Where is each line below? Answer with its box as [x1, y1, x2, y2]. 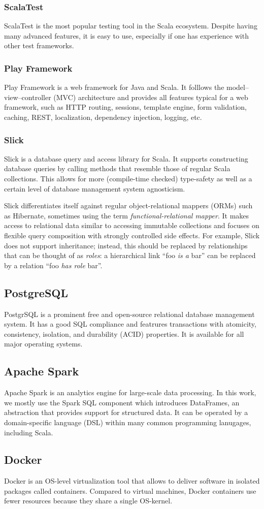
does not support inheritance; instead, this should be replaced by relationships [4, 240, 248, 250]
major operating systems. [4, 338, 83, 349]
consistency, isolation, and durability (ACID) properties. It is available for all [4, 328, 244, 339]
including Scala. [4, 427, 53, 437]
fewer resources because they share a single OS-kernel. [4, 495, 173, 506]
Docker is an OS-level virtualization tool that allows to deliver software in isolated [4, 475, 260, 486]
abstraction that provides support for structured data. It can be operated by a [4, 407, 248, 418]
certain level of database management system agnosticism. [4, 183, 185, 194]
